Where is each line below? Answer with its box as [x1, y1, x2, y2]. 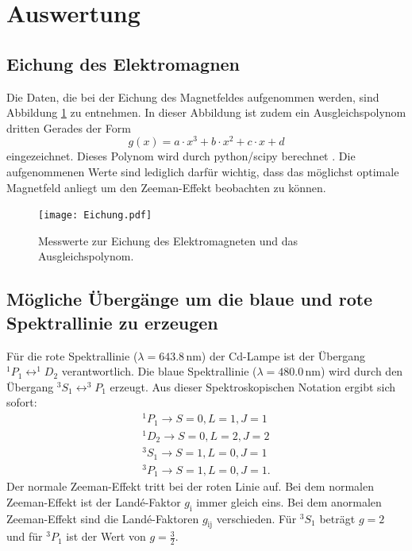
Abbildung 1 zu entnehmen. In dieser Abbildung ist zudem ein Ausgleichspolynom [6, 104, 406, 121]
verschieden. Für [216, 510, 297, 526]
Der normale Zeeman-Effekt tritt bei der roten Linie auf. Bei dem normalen [6, 478, 374, 495]
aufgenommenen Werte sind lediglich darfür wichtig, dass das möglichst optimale [6, 164, 399, 180]
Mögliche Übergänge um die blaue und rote [6, 287, 373, 311]
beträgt [319, 510, 356, 526]
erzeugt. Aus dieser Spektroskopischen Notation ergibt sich [110, 378, 396, 395]
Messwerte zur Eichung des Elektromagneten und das [38, 232, 298, 249]
